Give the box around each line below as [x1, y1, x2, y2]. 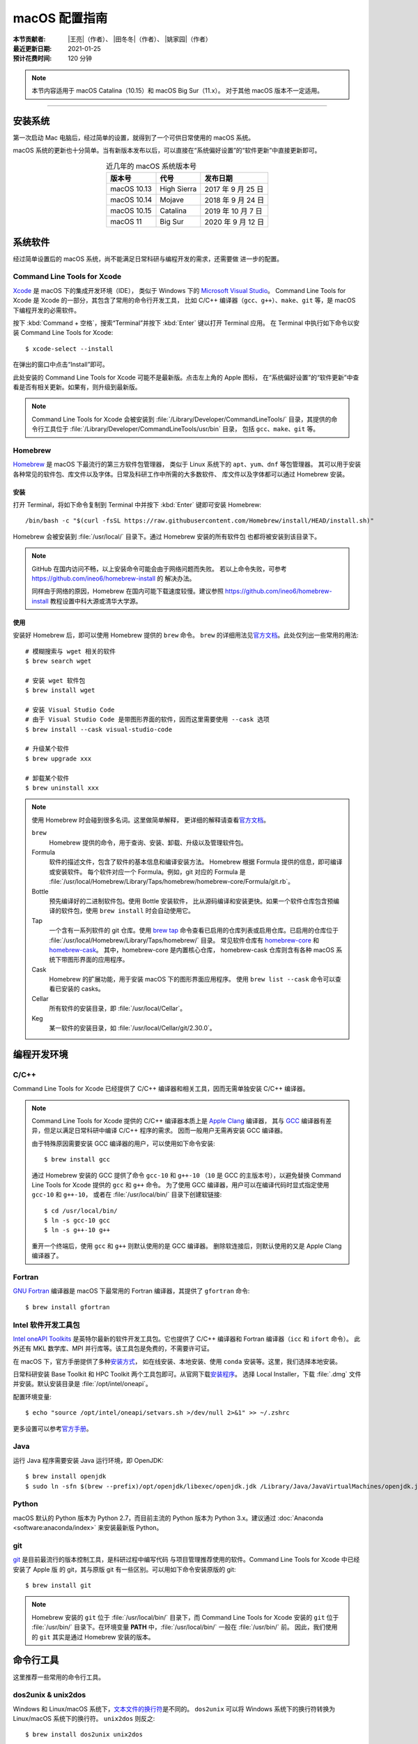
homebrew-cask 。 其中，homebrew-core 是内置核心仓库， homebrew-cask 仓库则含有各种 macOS [49, 945, 334, 954]
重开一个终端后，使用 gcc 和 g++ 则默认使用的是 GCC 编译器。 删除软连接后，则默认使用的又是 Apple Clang [31, 1242, 342, 1250]
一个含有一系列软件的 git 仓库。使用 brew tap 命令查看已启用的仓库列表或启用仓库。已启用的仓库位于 [49, 926, 339, 935]
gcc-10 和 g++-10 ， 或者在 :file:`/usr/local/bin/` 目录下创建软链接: [31, 1190, 222, 1199]
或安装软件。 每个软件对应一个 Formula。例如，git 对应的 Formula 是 [49, 867, 247, 875]
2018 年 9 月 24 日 [204, 195, 265, 205]
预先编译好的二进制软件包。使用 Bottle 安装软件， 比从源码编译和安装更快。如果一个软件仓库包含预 [49, 896, 334, 905]
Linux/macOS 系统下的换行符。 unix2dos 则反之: [13, 1715, 155, 1723]
